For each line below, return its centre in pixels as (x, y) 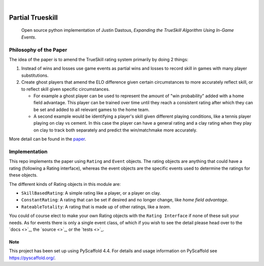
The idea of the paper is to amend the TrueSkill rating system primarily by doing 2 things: (99, 59)
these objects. (23, 175)
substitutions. (35, 75)
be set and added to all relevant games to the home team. (92, 110)
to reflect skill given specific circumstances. (66, 89)
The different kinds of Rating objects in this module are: (65, 184)
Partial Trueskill (33, 17)
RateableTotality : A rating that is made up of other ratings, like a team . (96, 207)
